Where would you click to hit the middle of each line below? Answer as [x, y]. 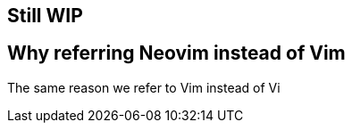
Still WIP [45, 16]
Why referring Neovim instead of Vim [176, 53]
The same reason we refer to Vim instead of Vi [144, 87]
